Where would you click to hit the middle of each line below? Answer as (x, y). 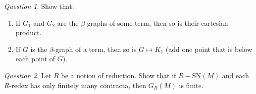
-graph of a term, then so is (95, 49)
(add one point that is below (209, 49)
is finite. (191, 85)
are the (68, 23)
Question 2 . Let (28, 75)
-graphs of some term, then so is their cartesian (156, 23)
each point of (35, 59)
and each (235, 75)
